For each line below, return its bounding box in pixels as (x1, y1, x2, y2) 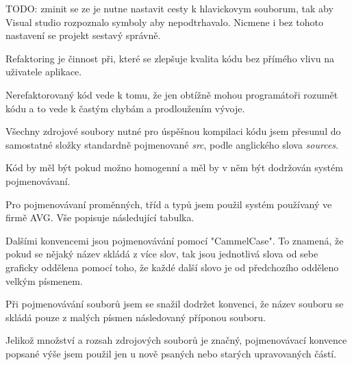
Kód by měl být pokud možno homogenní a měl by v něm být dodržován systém (5, 160, 343, 175)
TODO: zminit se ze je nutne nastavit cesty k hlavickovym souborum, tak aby (5, 1, 334, 15)
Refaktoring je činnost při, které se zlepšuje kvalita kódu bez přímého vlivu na (5, 51, 335, 65)
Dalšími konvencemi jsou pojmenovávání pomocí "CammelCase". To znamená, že (5, 233, 344, 247)
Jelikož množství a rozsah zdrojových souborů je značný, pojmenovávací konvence (5, 333, 347, 347)
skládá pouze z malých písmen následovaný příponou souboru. (5, 310, 266, 324)
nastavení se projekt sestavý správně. (5, 28, 161, 42)
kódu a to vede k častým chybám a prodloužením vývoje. (5, 101, 245, 115)
